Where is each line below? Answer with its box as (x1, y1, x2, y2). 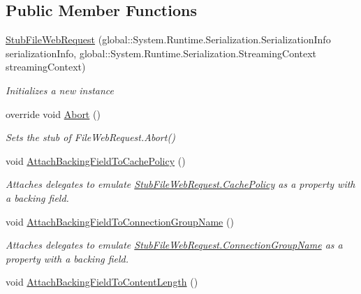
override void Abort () (6, 106, 101, 121)
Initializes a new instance (6, 82, 114, 97)
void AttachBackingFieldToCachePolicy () (6, 153, 186, 168)
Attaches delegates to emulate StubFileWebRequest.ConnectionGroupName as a (6, 237, 343, 252)
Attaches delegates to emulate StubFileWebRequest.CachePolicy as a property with (6, 177, 355, 191)
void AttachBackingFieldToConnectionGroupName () (6, 214, 234, 228)
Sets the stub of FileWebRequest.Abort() (6, 130, 175, 145)
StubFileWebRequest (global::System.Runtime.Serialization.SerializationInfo (6, 32, 331, 47)
